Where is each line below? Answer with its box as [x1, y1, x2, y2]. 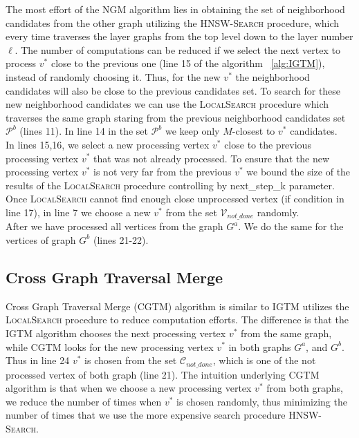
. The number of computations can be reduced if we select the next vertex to [15, 42, 340, 57]
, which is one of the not [212, 353, 316, 368]
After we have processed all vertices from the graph [6, 219, 223, 234]
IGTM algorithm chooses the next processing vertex [6, 325, 226, 340]
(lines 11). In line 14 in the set [19, 124, 148, 138]
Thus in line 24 [6, 353, 70, 368]
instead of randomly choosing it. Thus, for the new [6, 69, 221, 84]
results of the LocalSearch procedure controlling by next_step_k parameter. [6, 178, 335, 192]
